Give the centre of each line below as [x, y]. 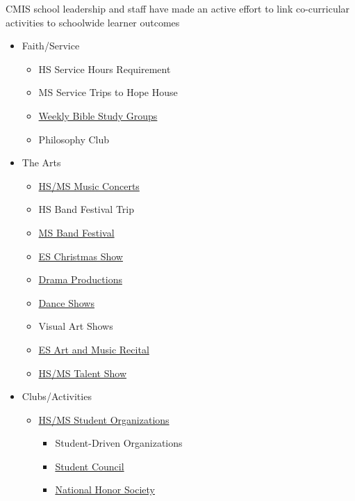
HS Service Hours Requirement [105, 69]
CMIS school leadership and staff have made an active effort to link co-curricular [178, 8]
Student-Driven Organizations [119, 443]
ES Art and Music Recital [94, 349]
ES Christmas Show [81, 256]
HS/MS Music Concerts [89, 185]
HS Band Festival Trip [86, 209]
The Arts [41, 162]
